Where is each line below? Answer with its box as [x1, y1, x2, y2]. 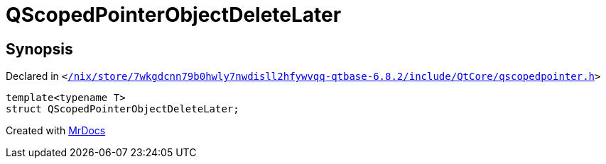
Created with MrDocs [6, 124, 106, 137]
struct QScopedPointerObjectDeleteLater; [6, 103, 239, 115]
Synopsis [6, 40, 73, 58]
